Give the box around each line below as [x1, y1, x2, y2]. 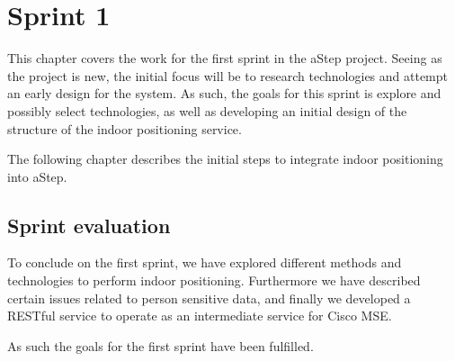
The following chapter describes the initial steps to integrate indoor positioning [7, 149, 443, 168]
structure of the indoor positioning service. [7, 119, 242, 138]
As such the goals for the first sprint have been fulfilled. [7, 336, 314, 355]
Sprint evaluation [7, 211, 171, 239]
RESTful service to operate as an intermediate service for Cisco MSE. [7, 306, 392, 325]
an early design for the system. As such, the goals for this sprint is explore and [7, 84, 442, 103]
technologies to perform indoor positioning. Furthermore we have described [7, 271, 421, 290]
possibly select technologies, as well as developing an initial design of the [7, 101, 407, 120]
